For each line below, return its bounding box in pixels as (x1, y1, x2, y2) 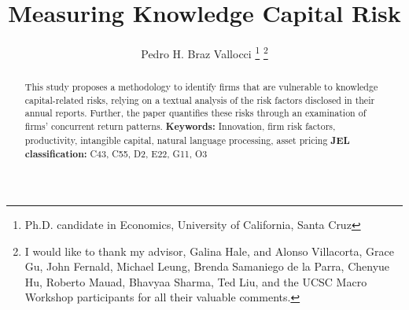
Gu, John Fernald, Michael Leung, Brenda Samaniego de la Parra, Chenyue (24, 258, 390, 275)
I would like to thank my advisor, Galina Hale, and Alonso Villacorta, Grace (24, 242, 394, 259)
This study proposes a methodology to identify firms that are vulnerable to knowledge (24, 80, 378, 94)
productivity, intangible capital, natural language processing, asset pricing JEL (24, 133, 350, 147)
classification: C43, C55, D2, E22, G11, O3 (24, 147, 208, 161)
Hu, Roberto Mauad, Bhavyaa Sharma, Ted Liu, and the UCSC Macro (24, 273, 367, 290)
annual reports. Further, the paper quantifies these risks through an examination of (24, 106, 367, 120)
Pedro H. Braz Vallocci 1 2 (141, 43, 268, 61)
